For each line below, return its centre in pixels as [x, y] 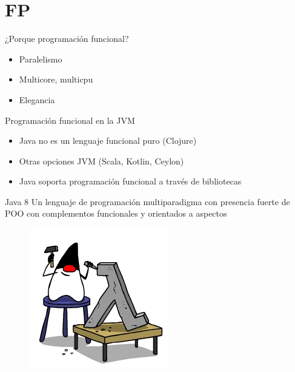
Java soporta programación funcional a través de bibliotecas [130, 181]
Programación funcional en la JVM [70, 120]
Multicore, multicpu [56, 79]
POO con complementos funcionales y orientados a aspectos [116, 213]
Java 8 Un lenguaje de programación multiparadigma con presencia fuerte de [147, 201]
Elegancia [37, 99]
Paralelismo [41, 59]
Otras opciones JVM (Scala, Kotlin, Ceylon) [101, 161]
